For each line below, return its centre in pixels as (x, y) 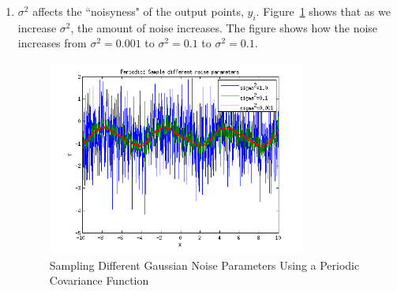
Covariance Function (99, 280)
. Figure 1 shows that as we (323, 11)
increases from (52, 43)
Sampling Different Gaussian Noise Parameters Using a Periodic (204, 265)
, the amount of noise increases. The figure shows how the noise (224, 27)
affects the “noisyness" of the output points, (138, 11)
